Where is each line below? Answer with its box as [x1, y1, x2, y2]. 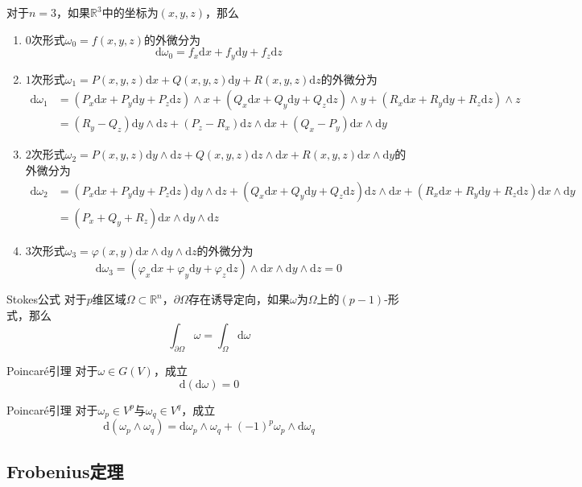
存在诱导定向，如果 [188, 291, 291, 307]
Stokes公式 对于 [6, 291, 87, 307]
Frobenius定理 [6, 458, 124, 483]
